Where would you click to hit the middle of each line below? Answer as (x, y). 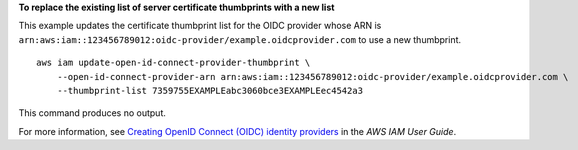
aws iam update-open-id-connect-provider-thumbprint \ (173, 63)
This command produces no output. (92, 113)
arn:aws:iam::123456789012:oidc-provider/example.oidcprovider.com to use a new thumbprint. (240, 39)
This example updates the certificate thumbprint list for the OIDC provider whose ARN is (200, 26)
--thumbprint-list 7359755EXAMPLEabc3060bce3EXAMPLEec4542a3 (210, 90)
